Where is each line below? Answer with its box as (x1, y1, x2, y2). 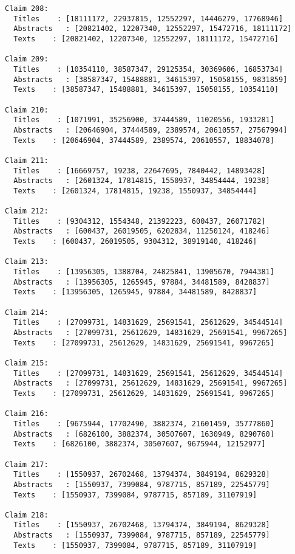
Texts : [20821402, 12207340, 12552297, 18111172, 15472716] (13, 34, 279, 43)
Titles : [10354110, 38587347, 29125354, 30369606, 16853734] (13, 64, 283, 74)
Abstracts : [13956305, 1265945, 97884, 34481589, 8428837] (13, 277, 270, 286)
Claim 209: (5, 55, 49, 64)
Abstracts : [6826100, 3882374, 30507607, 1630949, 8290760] (13, 429, 274, 438)
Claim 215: (5, 358, 49, 367)
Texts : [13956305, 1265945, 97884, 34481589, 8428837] (13, 288, 257, 297)
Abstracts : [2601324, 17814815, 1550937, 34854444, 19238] (13, 176, 270, 185)
